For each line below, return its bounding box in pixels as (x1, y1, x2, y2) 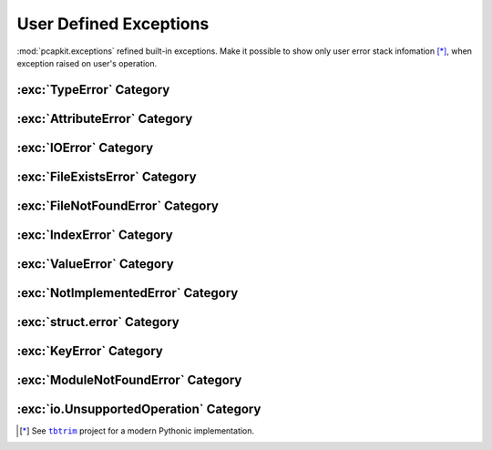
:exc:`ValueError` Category (16, 256, 174, 271)
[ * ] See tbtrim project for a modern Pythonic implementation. (19, 425, 255, 436)
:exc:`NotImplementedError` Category (16, 285, 239, 301)
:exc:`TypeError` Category (16, 82, 170, 97)
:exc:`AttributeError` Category (16, 110, 193, 127)
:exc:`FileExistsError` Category (16, 169, 197, 184)
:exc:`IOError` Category (16, 139, 154, 155)
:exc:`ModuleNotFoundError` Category (16, 372, 242, 387)
